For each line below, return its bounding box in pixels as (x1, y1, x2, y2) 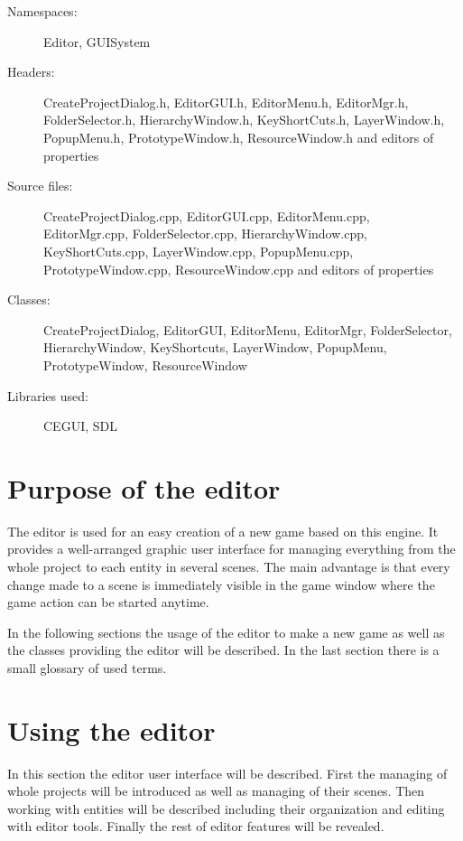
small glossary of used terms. (7, 658, 167, 677)
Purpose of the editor (7, 469, 281, 506)
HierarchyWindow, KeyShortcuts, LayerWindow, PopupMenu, (43, 338, 387, 357)
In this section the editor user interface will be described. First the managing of (7, 763, 448, 782)
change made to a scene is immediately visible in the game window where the (7, 575, 435, 593)
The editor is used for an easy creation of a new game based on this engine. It (7, 521, 439, 540)
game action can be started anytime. (7, 593, 209, 612)
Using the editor (7, 711, 216, 748)
